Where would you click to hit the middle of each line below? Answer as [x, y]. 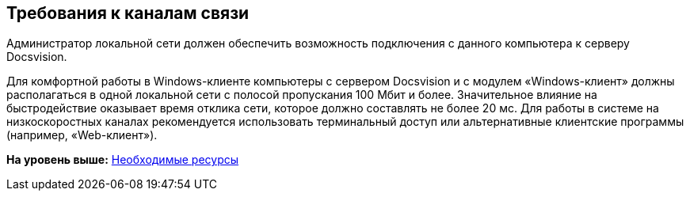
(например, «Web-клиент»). [82, 135]
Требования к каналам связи [128, 13]
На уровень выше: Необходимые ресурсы [123, 160]
